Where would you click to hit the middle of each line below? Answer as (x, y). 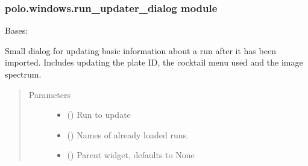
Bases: (17, 30)
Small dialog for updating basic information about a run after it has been (140, 50)
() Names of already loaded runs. (128, 134)
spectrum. (23, 74)
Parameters (49, 94)
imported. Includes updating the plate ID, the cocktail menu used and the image (154, 62)
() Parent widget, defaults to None (131, 155)
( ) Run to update (99, 115)
